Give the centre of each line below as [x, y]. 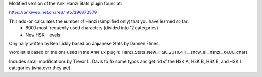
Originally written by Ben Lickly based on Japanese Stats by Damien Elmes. [84, 43]
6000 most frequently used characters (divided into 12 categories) [92, 28]
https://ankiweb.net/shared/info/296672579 [53, 13]
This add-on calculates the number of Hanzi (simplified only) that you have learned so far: [99, 21]
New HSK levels [43, 35]
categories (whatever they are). [41, 68]
